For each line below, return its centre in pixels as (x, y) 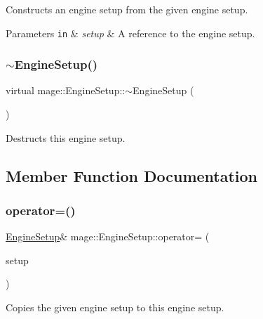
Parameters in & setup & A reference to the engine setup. (130, 33)
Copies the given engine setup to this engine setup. (115, 307)
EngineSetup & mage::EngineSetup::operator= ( (108, 236)
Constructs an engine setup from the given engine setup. (127, 9)
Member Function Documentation (132, 175)
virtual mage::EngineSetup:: (66, 90)
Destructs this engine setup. (66, 137)
